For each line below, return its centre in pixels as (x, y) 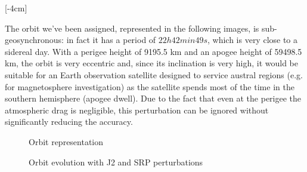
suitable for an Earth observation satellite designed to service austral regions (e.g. (154, 74)
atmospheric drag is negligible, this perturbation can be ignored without (137, 110)
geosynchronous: (34, 40)
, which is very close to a (252, 40)
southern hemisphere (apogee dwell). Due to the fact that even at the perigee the (153, 98)
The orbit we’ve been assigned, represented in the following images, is (132, 28)
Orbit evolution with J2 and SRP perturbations (116, 162)
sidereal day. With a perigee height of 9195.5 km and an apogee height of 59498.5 (153, 51)
